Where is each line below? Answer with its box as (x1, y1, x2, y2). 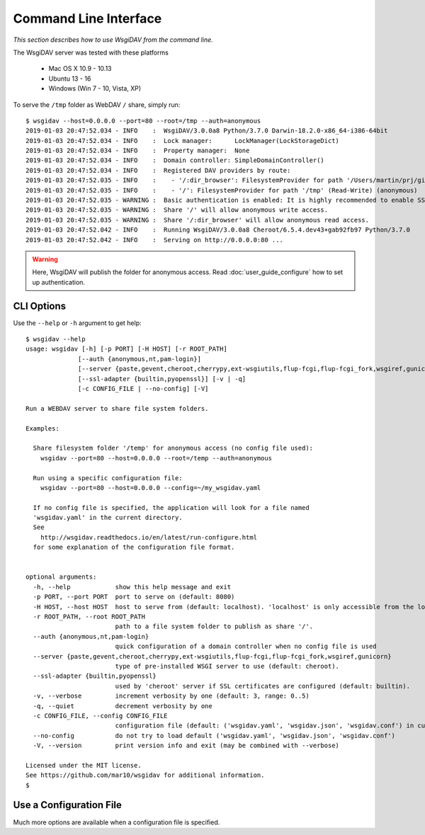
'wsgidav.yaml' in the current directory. (33, 513, 183, 522)
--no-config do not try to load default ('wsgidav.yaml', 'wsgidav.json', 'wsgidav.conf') (33, 732, 396, 739)
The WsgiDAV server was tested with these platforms (13, 48, 169, 57)
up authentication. (32, 278, 85, 286)
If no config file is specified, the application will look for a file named (33, 504, 310, 511)
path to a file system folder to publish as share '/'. (115, 623, 314, 630)
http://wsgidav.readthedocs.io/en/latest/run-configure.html (40, 533, 258, 541)
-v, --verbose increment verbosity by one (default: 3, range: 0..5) (33, 692, 310, 700)
